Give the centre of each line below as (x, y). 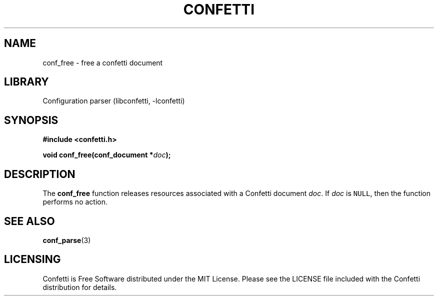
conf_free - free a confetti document (103, 62)
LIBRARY (26, 82)
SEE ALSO (29, 221)
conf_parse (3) (67, 240)
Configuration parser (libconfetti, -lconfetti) (114, 101)
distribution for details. (80, 287)
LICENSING (32, 259)
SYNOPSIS (31, 120)
